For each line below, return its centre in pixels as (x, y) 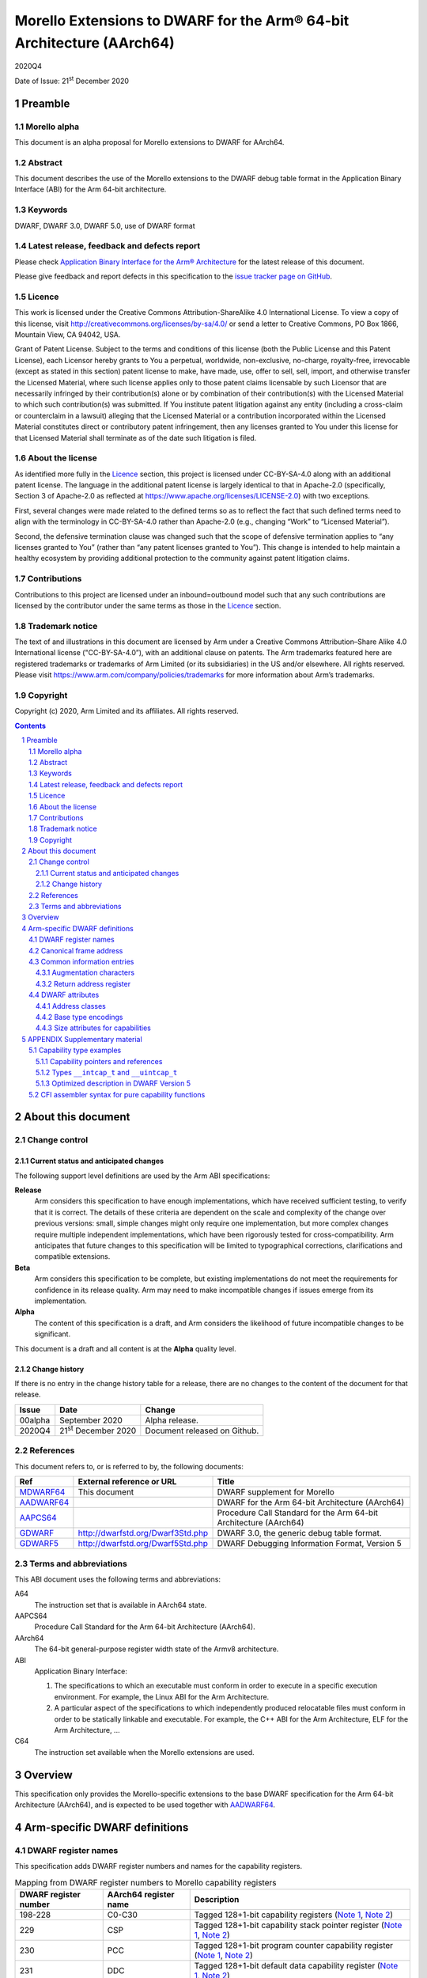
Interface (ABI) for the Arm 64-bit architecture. (91, 189)
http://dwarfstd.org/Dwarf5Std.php (143, 1544)
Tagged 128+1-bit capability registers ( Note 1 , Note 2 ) (294, 1915)
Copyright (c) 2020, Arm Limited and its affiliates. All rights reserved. (127, 711)
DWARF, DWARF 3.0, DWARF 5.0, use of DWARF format (105, 225)
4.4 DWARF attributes (64, 995)
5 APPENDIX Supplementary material (82, 1039)
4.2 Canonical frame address (76, 950)
